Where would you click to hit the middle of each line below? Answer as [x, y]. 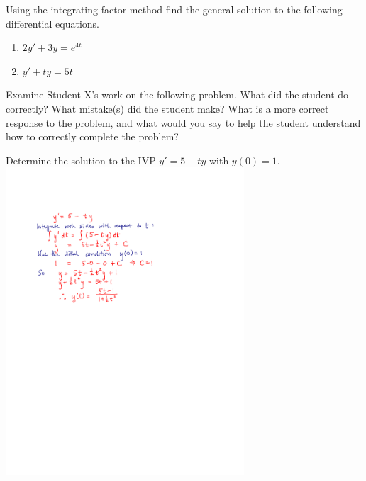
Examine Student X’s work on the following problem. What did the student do [177, 95]
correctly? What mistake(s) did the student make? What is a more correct [167, 108]
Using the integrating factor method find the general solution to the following [174, 9]
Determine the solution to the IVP [81, 160]
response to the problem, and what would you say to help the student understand [183, 122]
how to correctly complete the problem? [92, 136]
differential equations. [52, 23]
